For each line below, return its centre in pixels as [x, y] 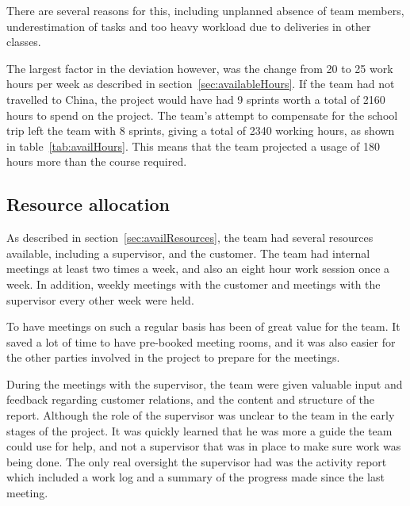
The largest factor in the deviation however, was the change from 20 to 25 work [200, 68]
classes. [24, 42]
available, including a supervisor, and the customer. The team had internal [188, 253]
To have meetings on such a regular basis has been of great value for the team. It [203, 326]
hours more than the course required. [97, 161]
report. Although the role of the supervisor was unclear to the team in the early [201, 415]
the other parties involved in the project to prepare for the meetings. [173, 357]
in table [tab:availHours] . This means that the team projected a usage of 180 [193, 146]
